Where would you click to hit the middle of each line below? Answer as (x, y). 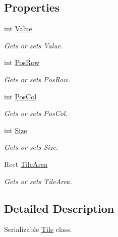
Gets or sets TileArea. (38, 181)
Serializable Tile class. (38, 229)
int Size (16, 130)
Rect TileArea (26, 164)
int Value (18, 28)
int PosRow (22, 62)
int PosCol (20, 96)
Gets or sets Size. (31, 147)
